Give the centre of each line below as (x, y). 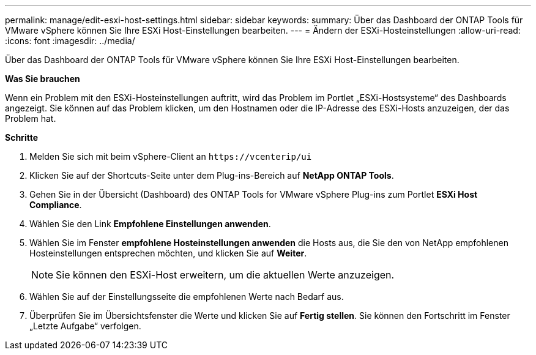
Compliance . (56, 205)
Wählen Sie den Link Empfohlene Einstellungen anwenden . (150, 224)
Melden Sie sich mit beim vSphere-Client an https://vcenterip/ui (171, 156)
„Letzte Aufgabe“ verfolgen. (85, 326)
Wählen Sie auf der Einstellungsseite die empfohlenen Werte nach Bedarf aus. (187, 297)
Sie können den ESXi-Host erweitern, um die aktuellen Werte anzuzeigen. (225, 275)
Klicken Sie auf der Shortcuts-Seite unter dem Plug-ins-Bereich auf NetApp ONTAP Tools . (212, 175)
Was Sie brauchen (43, 79)
